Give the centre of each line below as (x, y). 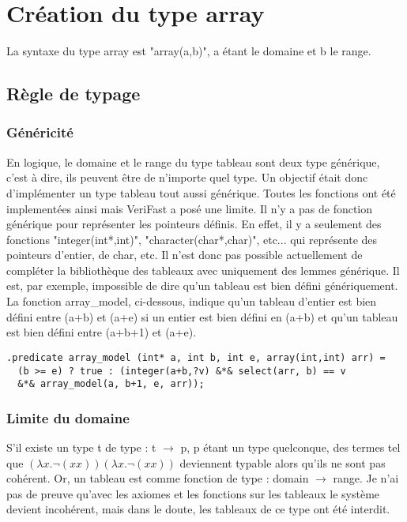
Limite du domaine (68, 417)
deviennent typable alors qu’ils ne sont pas (283, 462)
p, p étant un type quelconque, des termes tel (290, 447)
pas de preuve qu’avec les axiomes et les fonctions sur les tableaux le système (193, 493)
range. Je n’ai (366, 478)
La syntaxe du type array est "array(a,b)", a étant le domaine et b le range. (189, 51)
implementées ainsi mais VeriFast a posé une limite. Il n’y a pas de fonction (190, 208)
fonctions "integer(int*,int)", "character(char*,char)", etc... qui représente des (192, 239)
